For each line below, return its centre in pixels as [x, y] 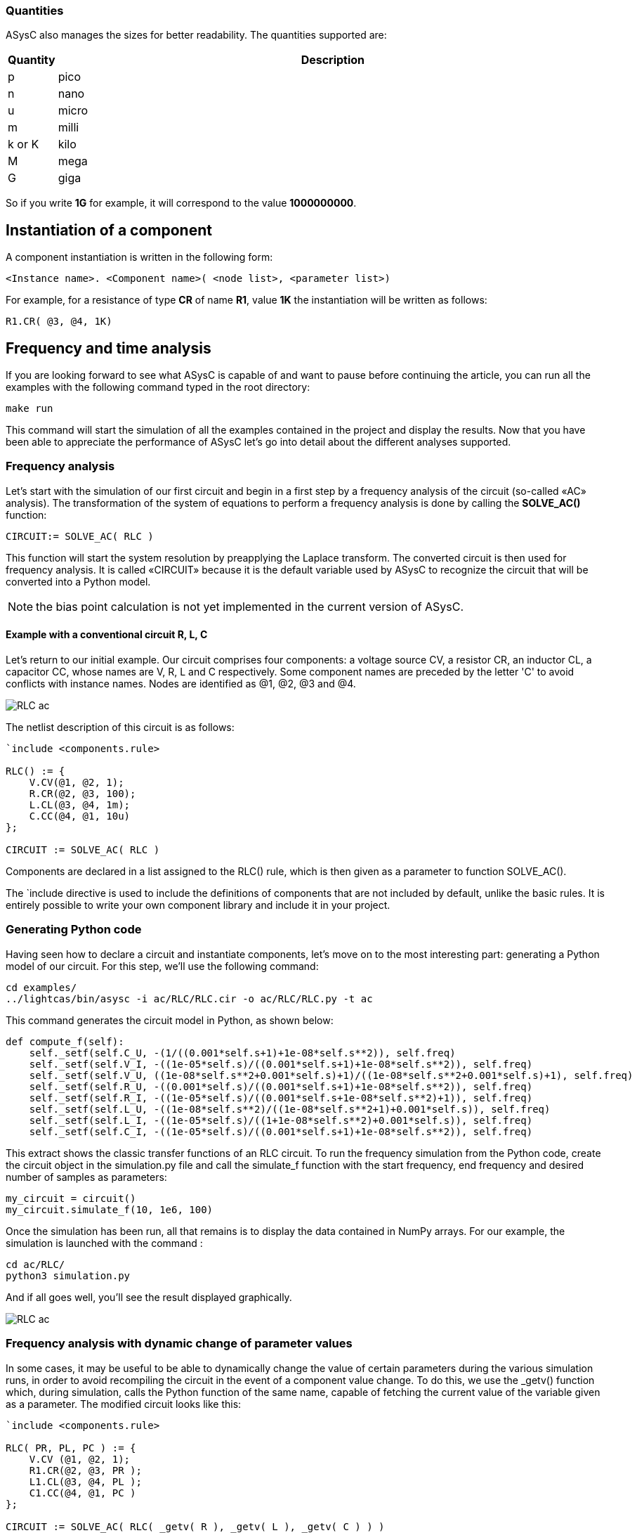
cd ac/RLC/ [35, 1264]
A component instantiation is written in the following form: [139, 257]
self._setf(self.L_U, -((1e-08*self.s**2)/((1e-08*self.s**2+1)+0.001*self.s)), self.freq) [290, 1109]
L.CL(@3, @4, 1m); [80, 805]
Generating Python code [74, 930]
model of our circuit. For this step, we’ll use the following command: [162, 966]
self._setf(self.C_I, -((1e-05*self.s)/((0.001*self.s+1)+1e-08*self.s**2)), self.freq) [281, 1131]
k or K [24, 144]
